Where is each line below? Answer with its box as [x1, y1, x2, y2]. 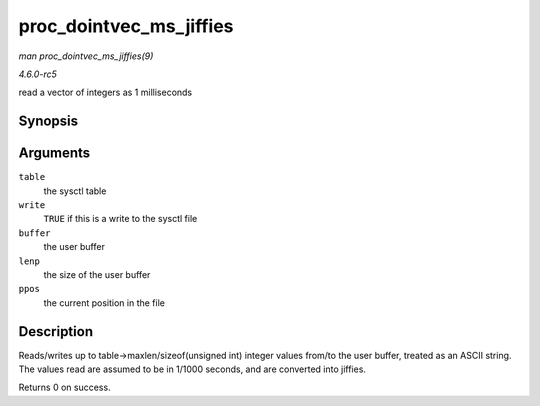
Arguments [18, 145, 91, 162]
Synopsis [18, 113, 79, 130]
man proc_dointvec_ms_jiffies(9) [18, 50, 154, 62]
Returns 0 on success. [18, 381, 111, 394]
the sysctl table [43, 185, 107, 197]
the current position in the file [43, 296, 165, 309]
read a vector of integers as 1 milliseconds [18, 86, 193, 99]
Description [18, 323, 94, 340]
